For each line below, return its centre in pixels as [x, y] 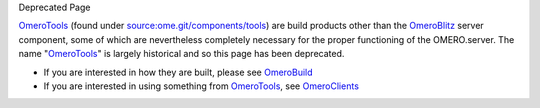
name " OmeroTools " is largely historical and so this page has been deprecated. [181, 54]
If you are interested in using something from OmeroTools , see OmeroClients [201, 86]
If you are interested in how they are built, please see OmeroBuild [178, 72]
